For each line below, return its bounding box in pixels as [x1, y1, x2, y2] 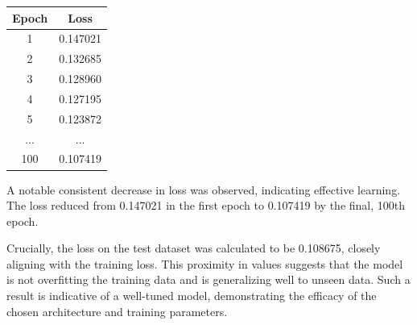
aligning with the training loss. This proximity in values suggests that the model [6, 255, 403, 272]
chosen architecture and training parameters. [6, 302, 228, 319]
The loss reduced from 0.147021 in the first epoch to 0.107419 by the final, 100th [6, 197, 406, 214]
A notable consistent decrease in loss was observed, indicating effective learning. [6, 181, 401, 198]
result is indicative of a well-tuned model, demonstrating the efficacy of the [6, 287, 377, 304]
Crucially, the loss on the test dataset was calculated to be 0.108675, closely [6, 240, 381, 256]
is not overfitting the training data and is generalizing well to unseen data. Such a [6, 271, 411, 288]
